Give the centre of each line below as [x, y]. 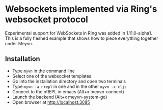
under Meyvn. [19, 43]
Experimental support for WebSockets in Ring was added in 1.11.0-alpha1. [79, 33]
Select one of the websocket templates [52, 76]
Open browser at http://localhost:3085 [51, 102]
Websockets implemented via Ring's [81, 9]
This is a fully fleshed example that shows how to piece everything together [82, 38]
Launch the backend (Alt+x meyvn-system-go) [59, 97]
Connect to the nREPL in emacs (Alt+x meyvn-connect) [68, 91]
